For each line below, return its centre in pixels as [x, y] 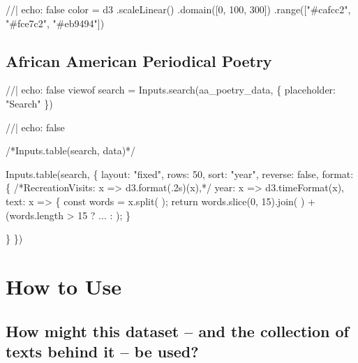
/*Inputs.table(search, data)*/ [71, 150]
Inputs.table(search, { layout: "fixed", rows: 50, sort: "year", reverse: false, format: [180, 173]
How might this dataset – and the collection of [177, 331]
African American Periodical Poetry [139, 60]
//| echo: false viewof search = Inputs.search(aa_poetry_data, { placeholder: [171, 90]
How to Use [64, 286]
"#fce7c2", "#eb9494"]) [55, 23]
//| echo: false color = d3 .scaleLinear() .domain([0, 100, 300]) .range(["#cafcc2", [178, 9]
